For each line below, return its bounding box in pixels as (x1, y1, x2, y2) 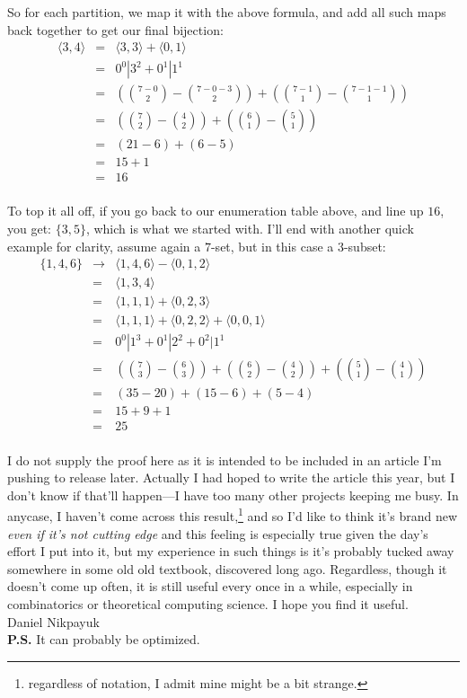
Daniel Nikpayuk (7, 612, 100, 631)
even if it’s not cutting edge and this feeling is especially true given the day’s (7, 524, 428, 543)
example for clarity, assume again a (7, 236, 201, 255)
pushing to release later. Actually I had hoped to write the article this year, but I (7, 468, 455, 487)
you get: (7, 219, 51, 238)
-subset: (343, 236, 386, 255)
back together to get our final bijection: (7, 20, 224, 39)
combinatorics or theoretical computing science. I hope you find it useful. (7, 594, 409, 613)
